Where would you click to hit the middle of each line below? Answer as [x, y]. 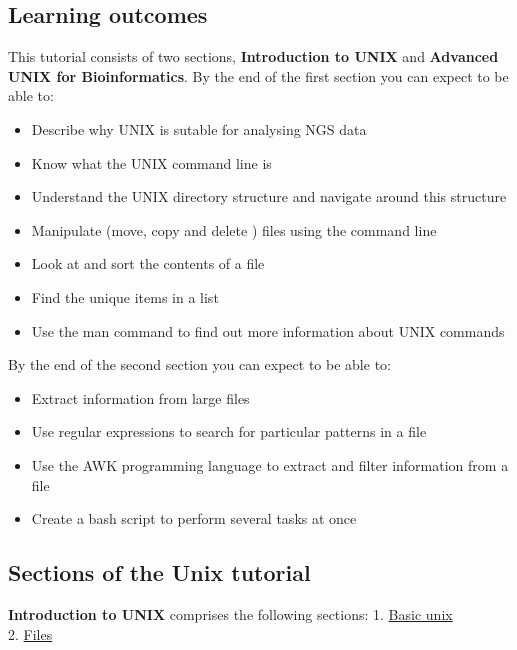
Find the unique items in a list [125, 296]
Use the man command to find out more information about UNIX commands [268, 330]
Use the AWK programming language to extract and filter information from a [270, 464]
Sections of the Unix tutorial [159, 572]
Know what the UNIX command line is [151, 162]
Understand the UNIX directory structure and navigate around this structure [269, 196]
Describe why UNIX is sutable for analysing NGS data [199, 128]
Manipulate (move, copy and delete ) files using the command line [234, 229]
